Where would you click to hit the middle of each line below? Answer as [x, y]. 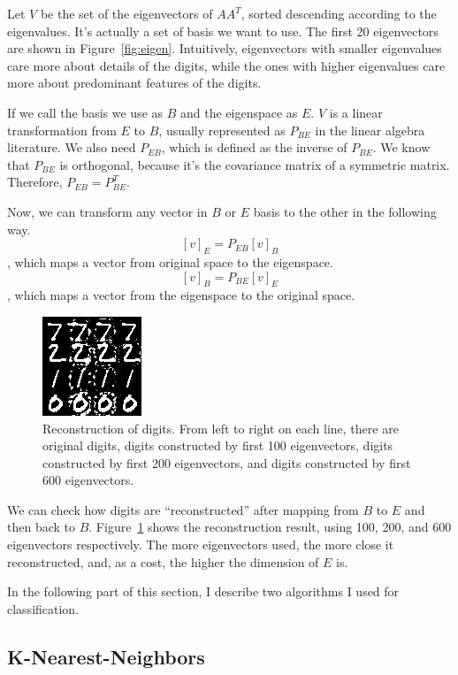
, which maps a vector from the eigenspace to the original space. [181, 295]
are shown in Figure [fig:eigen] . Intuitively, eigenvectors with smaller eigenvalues [225, 48]
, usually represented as [222, 130]
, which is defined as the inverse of [254, 147]
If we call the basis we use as [85, 112]
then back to [41, 527]
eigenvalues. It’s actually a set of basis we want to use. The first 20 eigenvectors [223, 31]
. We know [401, 147]
